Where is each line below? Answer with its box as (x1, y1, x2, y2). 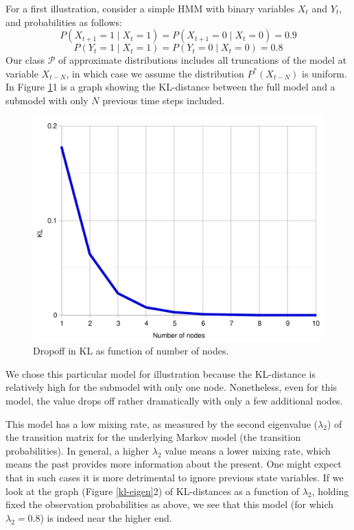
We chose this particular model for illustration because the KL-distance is (5, 366, 316, 381)
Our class (5, 53, 45, 67)
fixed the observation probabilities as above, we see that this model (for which (5, 497, 334, 511)
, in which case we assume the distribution (66, 66, 244, 80)
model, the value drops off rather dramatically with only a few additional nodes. (5, 394, 343, 408)
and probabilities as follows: (5, 14, 122, 29)
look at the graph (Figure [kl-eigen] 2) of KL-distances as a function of (5, 483, 300, 498)
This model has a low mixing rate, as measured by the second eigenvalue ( (5, 416, 318, 431)
